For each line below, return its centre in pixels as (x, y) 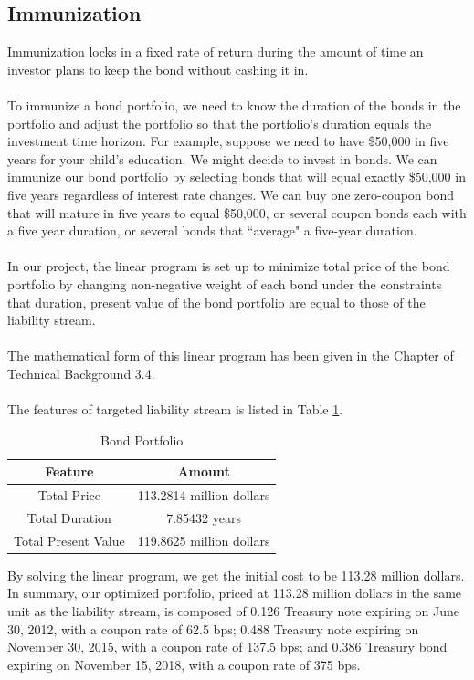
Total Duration (69, 517)
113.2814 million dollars (204, 495)
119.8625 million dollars (204, 540)
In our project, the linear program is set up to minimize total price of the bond (229, 266)
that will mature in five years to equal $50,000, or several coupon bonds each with (237, 212)
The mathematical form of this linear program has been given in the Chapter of (231, 356)
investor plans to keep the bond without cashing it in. (158, 69)
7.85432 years (204, 517)
